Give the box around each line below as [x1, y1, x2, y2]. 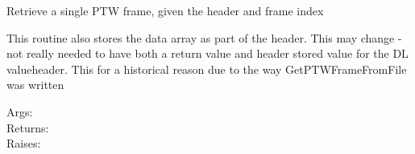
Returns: [6, 119, 49, 136]
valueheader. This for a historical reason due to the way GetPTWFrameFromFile [6, 60, 407, 77]
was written [6, 76, 64, 93]
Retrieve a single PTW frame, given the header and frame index [6, 2, 324, 18]
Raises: [6, 135, 41, 152]
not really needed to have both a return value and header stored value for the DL [6, 45, 409, 62]
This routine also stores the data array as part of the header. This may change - [6, 29, 402, 46]
